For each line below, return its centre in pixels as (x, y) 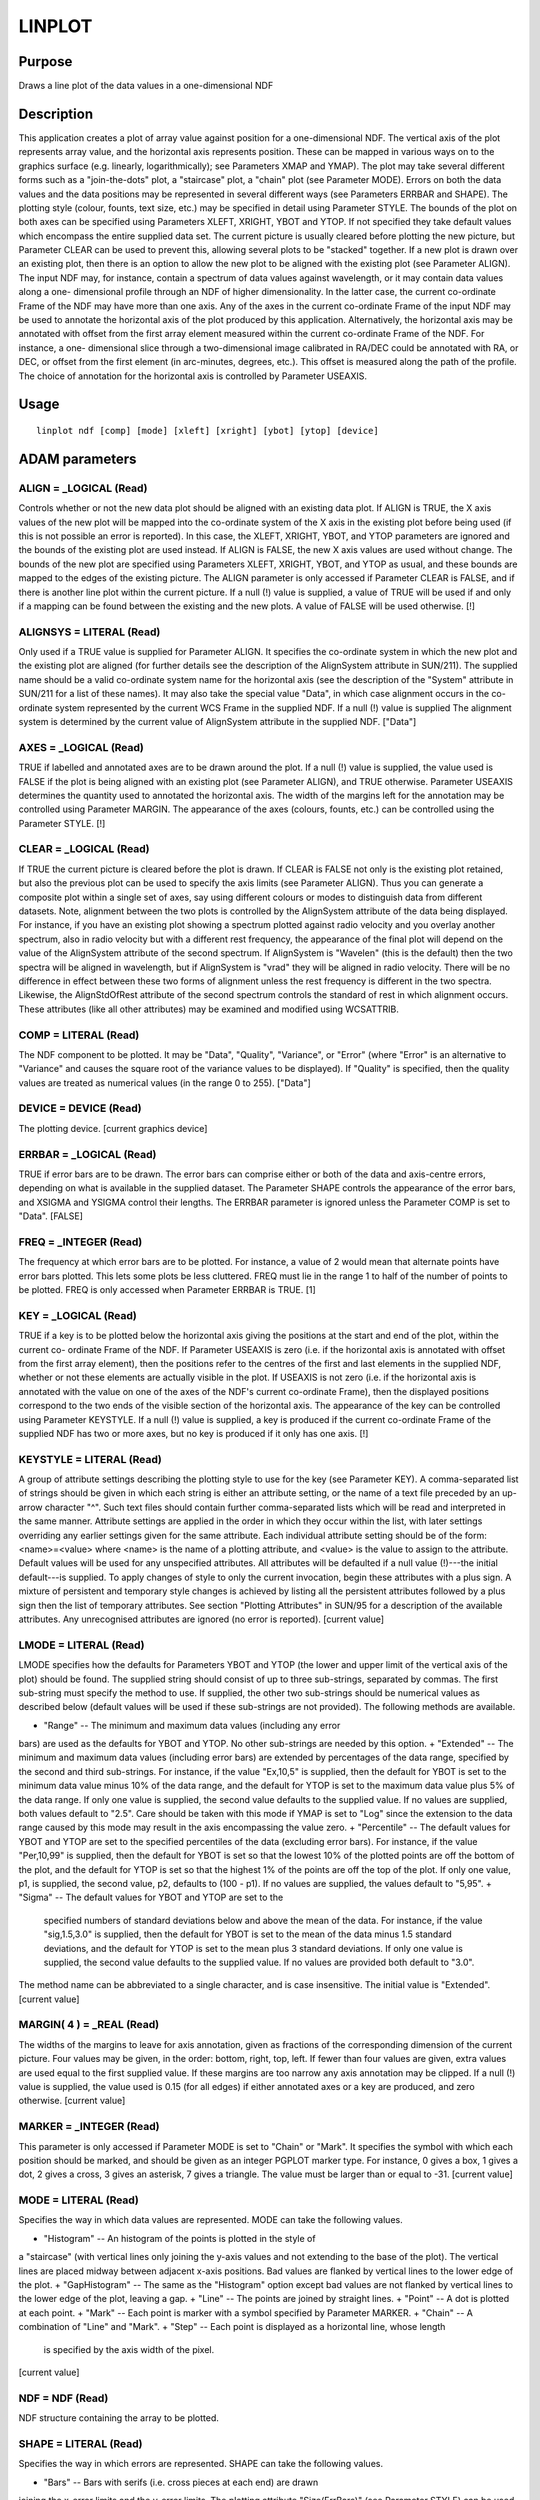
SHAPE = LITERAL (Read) (80, 2443)
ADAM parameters (77, 458)
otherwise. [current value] (72, 2101)
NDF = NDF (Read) (63, 2398)
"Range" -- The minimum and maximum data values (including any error (192, 1725)
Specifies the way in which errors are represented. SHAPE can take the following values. (201, 2464)
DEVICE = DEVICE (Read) (80, 1108)
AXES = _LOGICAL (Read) (81, 747)
